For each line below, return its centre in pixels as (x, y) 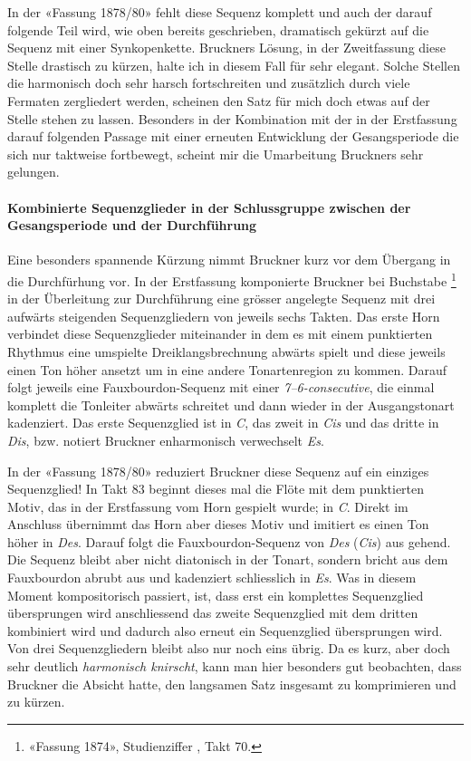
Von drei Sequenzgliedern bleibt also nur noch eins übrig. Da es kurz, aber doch (229, 648)
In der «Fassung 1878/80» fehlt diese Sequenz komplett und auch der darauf (220, 12)
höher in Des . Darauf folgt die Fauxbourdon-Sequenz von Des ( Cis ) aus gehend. (229, 541)
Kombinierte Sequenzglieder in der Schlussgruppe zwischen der (209, 207)
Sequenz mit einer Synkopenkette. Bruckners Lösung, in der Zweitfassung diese (226, 48)
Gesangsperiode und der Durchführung (132, 225)
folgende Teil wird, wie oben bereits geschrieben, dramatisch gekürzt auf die (218, 29)
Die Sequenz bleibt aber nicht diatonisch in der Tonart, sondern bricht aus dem (228, 559)
